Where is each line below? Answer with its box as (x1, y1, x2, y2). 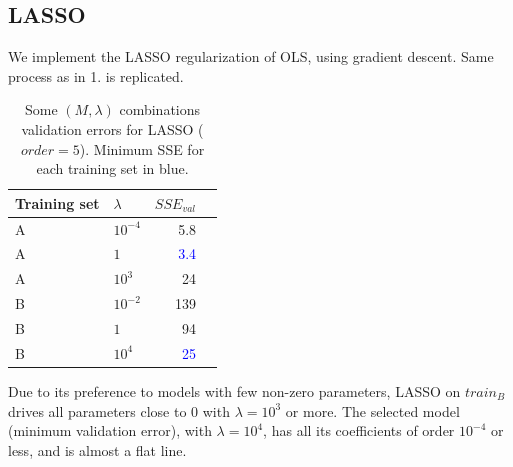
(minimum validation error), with (8, 420, 212, 441)
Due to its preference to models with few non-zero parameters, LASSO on (8, 380, 461, 401)
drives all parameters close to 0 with (8, 400, 230, 421)
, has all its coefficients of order (263, 420, 455, 441)
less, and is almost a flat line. (8, 439, 187, 460)
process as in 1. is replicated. (8, 65, 184, 86)
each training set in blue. (36, 158, 189, 179)
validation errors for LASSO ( (21, 118, 204, 139)
